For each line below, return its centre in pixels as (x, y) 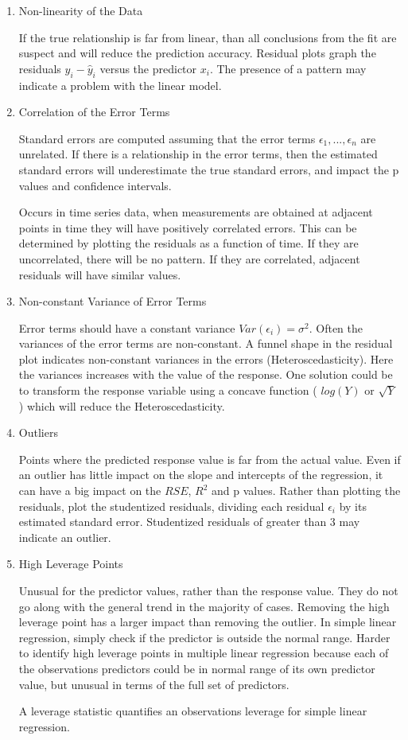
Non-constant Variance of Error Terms (113, 301)
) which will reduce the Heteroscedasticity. (122, 405)
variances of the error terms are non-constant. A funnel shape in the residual (206, 343)
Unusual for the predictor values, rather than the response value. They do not (208, 591)
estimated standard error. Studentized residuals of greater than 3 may (189, 522)
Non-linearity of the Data (81, 10)
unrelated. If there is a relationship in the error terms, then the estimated (198, 154)
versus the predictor (148, 68)
